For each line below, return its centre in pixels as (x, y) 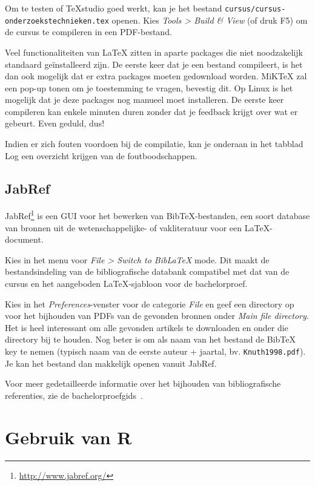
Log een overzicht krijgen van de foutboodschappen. (101, 155)
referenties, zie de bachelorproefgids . (74, 395)
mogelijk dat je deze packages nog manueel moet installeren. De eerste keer (144, 100)
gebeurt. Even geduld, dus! (55, 123)
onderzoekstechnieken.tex (57, 21)
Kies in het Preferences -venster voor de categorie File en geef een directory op (150, 304)
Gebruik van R (68, 437)
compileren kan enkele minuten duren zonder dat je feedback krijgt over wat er (151, 111)
